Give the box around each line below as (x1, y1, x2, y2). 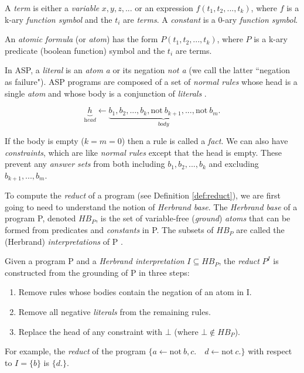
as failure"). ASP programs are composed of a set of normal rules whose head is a (5, 75, 298, 87)
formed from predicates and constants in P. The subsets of (5, 224, 214, 236)
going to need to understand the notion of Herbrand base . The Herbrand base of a (5, 200, 298, 213)
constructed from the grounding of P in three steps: (5, 266, 190, 278)
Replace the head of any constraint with (18, 325, 163, 337)
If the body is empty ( (5, 135, 84, 147)
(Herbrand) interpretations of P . (5, 235, 123, 247)
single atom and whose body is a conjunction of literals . (5, 87, 207, 99)
